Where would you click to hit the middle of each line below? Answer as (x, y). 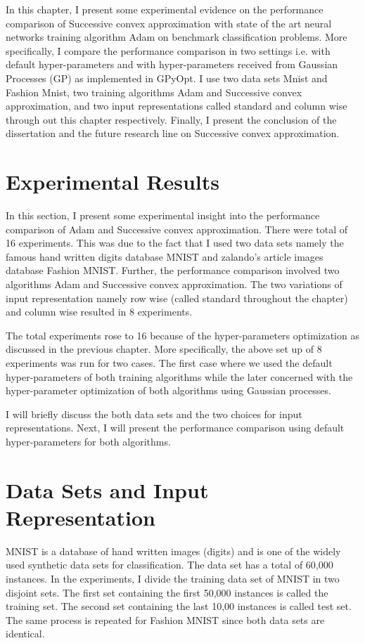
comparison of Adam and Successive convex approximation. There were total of (177, 229)
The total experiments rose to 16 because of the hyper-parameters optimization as (182, 335)
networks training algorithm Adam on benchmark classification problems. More (177, 37)
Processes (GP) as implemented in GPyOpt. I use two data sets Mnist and (167, 78)
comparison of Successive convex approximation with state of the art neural (169, 23)
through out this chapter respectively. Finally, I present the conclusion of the (171, 119)
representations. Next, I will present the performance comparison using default (175, 428)
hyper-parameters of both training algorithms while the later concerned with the (179, 376)
